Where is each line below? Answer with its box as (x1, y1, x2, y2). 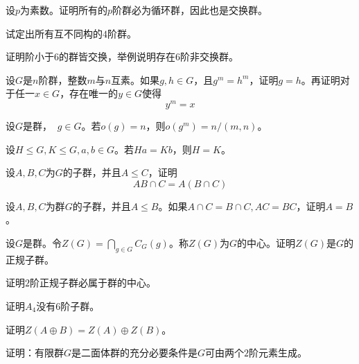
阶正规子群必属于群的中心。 (30, 275, 156, 290)
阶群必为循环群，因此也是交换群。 (112, 3, 268, 17)
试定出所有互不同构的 (6, 26, 103, 40)
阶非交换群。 (180, 49, 238, 64)
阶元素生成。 (249, 345, 308, 360)
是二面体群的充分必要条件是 (71, 345, 198, 360)
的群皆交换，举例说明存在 (59, 49, 175, 64)
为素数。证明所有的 (20, 3, 108, 17)
